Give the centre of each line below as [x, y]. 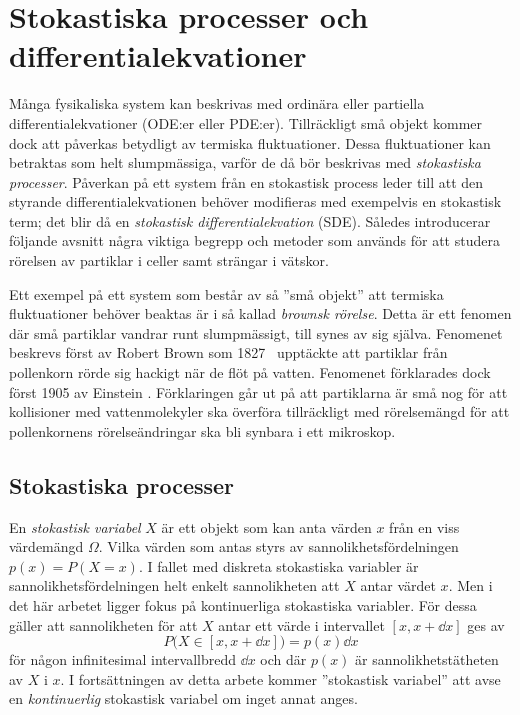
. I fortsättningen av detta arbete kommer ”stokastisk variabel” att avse [280, 678]
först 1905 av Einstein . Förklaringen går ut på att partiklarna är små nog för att [258, 391]
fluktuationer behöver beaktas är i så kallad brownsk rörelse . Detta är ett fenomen [260, 313]
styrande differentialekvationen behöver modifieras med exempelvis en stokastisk [255, 201]
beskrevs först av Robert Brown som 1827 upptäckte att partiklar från [228, 352]
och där [283, 659]
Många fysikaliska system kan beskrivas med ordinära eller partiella [217, 103]
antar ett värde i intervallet [301, 624]
